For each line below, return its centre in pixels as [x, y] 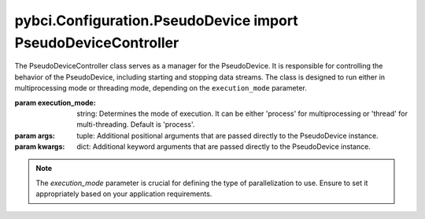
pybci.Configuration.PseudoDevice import [156, 20]
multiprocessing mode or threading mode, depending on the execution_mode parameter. [161, 88]
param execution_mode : [55, 102]
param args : [35, 135]
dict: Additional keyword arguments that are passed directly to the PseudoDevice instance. [224, 147]
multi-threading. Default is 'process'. [136, 124]
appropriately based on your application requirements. [124, 194]
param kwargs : [40, 147]
